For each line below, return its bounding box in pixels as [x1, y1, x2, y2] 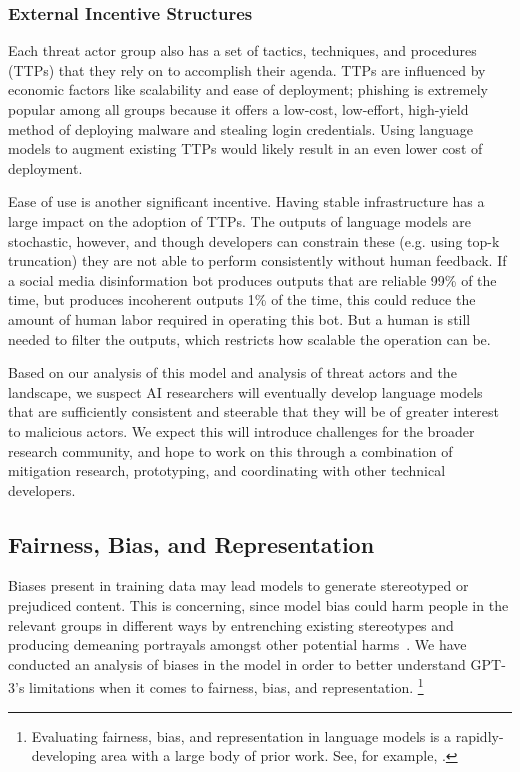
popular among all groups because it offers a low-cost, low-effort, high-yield [8, 99, 469, 119]
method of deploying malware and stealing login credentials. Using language [8, 118, 474, 139]
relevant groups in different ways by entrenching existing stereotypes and [8, 614, 454, 635]
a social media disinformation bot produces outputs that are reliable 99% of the [8, 269, 497, 290]
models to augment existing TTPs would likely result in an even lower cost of [8, 138, 483, 159]
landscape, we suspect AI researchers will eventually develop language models [8, 381, 483, 402]
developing [31, 745, 97, 766]
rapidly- [455, 725, 504, 746]
